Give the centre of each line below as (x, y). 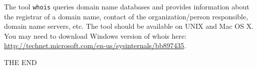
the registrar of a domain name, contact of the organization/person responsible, (126, 16)
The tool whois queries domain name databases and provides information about (127, 6)
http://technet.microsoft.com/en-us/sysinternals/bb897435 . (95, 45)
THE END (21, 62)
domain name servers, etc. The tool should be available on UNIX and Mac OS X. (129, 26)
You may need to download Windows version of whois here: (95, 35)
